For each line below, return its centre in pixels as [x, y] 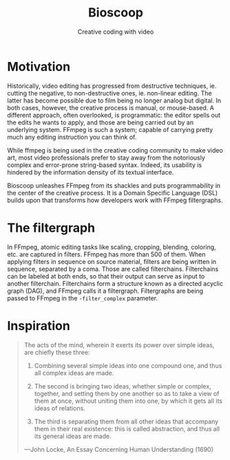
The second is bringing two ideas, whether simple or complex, [123, 386]
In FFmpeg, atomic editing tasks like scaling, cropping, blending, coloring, [112, 247]
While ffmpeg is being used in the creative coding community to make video [115, 150]
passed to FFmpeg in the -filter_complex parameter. [83, 298]
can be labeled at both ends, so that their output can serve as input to [106, 276]
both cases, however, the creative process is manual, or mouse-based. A [111, 107]
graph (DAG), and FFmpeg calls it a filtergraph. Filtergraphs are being [105, 291]
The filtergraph [51, 228]
